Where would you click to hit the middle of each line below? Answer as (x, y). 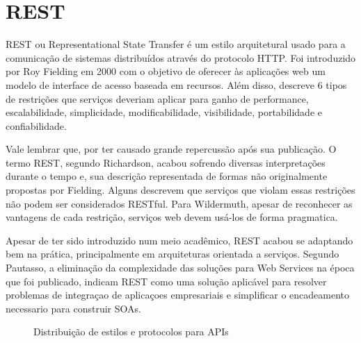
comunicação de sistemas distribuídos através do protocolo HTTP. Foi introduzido (181, 57)
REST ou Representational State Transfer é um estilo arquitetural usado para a (176, 44)
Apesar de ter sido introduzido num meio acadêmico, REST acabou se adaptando (179, 240)
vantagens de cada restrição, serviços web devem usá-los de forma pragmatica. (172, 217)
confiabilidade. (36, 125)
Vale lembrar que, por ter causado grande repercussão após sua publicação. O (171, 149)
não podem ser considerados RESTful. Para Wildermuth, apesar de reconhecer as (179, 203)
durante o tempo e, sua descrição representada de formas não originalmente (167, 176)
